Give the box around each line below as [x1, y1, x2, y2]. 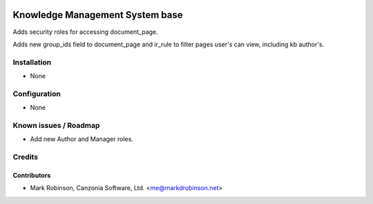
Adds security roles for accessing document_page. [12, 28, 158, 36]
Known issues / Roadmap [12, 120, 100, 130]
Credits [12, 152, 38, 162]
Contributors [12, 171, 51, 179]
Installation [12, 57, 52, 67]
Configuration [12, 89, 61, 98]
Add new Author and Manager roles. [30, 135, 134, 143]
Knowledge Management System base [12, 9, 183, 21]
